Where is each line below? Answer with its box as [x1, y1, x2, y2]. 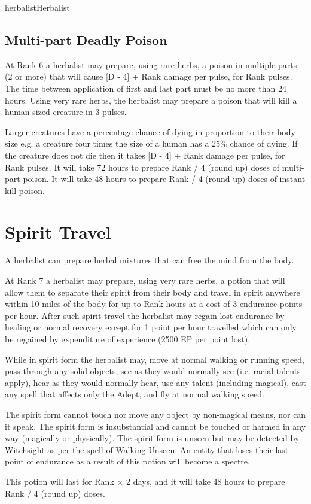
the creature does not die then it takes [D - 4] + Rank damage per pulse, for [5, 148, 285, 161]
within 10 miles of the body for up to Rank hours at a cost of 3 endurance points [5, 297, 303, 310]
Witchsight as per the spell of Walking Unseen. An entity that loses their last [5, 443, 289, 456]
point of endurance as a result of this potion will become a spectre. [5, 455, 250, 467]
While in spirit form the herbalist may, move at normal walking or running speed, [5, 353, 305, 365]
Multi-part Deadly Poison [5, 30, 167, 48]
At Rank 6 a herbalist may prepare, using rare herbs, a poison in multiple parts [5, 58, 297, 71]
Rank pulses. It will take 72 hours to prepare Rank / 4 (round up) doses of [5, 160, 280, 173]
